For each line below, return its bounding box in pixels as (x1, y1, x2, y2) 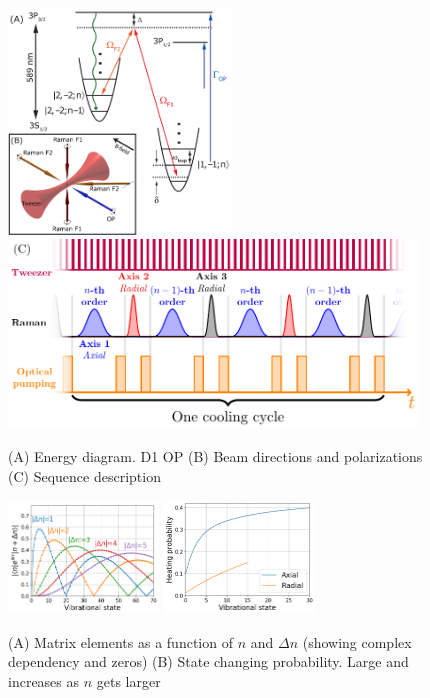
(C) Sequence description (8, 465, 161, 486)
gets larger (96, 670, 161, 691)
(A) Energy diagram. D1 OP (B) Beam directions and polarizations (8, 445, 423, 466)
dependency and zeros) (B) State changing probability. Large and (8, 651, 409, 672)
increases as (8, 670, 80, 691)
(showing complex (302, 631, 412, 652)
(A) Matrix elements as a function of (8, 631, 233, 652)
